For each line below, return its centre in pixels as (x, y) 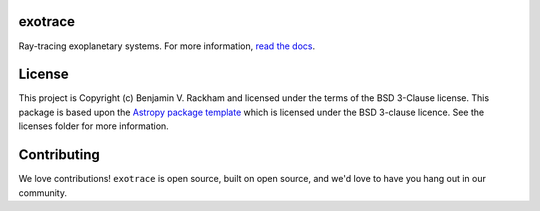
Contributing (59, 155)
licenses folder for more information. (93, 126)
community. (42, 192)
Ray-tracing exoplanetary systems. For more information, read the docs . (166, 46)
